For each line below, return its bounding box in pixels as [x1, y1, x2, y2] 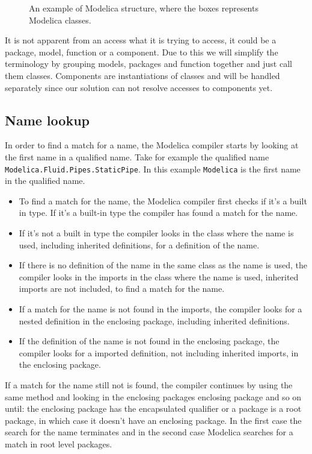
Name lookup [5, 110, 90, 129]
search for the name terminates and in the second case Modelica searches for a [5, 426, 293, 438]
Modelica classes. [29, 13, 91, 26]
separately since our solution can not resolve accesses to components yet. [5, 81, 273, 93]
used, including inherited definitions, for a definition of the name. [19, 238, 260, 251]
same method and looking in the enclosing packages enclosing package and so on [5, 390, 302, 403]
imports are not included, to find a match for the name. [19, 282, 225, 295]
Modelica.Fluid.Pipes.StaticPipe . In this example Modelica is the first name [5, 162, 301, 175]
